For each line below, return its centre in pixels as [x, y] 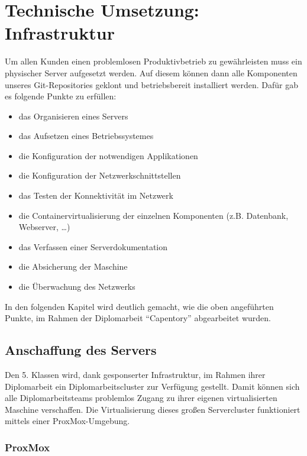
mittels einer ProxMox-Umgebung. [67, 421]
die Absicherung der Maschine [73, 266]
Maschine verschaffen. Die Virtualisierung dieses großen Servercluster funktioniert [153, 409]
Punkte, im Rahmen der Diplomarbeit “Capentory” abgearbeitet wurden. [138, 318]
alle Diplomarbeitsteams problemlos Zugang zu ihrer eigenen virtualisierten [141, 398]
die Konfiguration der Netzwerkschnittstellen [100, 175]
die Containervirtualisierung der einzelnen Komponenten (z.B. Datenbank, [153, 215]
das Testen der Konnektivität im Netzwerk [96, 195]
